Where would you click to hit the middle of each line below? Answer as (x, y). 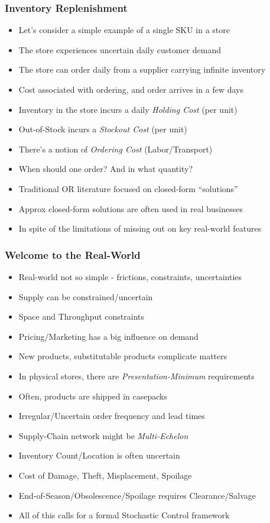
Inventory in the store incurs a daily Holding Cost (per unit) (128, 109)
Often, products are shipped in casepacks (93, 396)
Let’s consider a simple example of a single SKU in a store (124, 30)
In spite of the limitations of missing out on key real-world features (140, 228)
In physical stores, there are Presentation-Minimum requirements (136, 376)
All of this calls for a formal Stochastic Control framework (124, 515)
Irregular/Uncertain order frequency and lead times (112, 416)
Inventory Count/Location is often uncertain (99, 455)
